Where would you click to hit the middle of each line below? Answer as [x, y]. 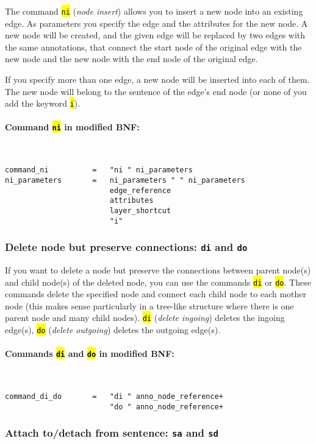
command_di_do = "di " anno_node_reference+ [114, 397]
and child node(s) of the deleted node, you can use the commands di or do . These [158, 282]
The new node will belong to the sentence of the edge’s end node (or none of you [156, 91]
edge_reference [140, 190]
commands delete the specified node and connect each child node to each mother [156, 294]
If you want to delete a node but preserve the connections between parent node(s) [158, 270]
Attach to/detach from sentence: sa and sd [112, 433]
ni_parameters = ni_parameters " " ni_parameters [125, 180]
